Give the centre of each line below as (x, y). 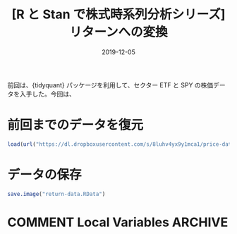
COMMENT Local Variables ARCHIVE (118, 222)
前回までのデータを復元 (75, 125)
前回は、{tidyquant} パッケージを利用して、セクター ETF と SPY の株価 (110, 85)
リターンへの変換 (119, 32)
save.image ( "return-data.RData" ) (56, 194)
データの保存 (45, 174)
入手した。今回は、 (47, 94)
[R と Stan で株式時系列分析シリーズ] (119, 14)
